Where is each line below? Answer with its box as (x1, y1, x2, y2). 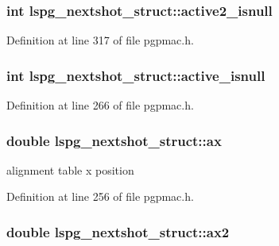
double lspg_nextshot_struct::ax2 (6, 221, 230, 241)
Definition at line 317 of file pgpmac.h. (6, 32, 194, 48)
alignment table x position (6, 161, 134, 178)
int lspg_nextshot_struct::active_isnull (6, 65, 265, 85)
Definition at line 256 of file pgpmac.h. (6, 188, 194, 205)
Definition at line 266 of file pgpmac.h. (6, 97, 194, 113)
